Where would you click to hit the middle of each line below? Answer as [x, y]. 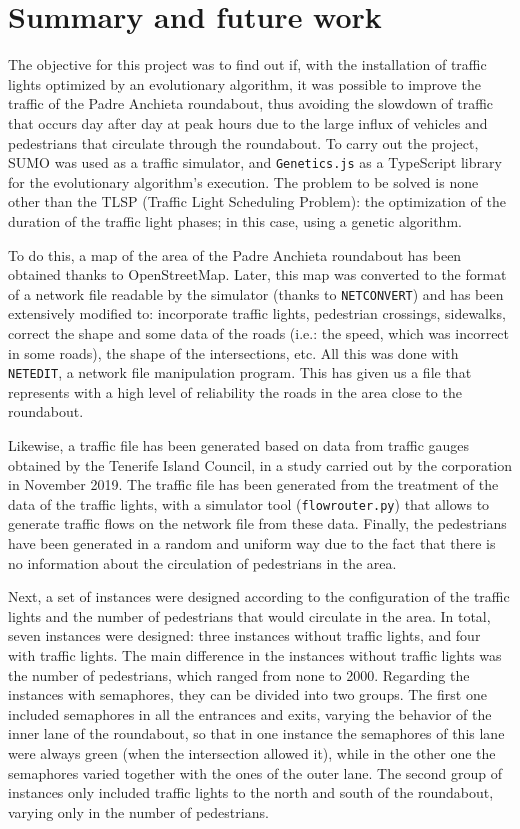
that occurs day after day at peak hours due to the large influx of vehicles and [248, 122]
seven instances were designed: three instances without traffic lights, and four [244, 635]
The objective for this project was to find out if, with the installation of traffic [247, 64]
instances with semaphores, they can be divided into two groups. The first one [247, 694]
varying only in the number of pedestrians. [138, 811]
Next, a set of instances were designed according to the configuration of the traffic [259, 596]
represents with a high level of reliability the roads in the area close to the [235, 391]
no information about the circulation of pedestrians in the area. [202, 562]
